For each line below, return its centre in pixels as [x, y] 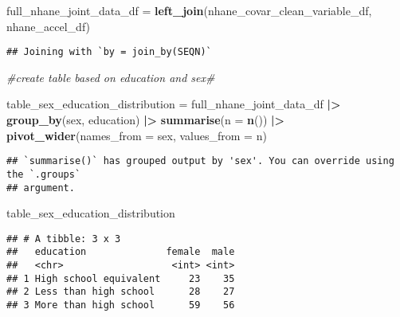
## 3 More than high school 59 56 [121, 305]
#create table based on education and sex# [111, 77]
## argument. [41, 188]
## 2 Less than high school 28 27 [121, 292]
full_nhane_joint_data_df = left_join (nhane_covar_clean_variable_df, [189, 10]
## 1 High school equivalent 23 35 [121, 278]
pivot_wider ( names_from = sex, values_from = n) [137, 135]
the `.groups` [44, 174]
